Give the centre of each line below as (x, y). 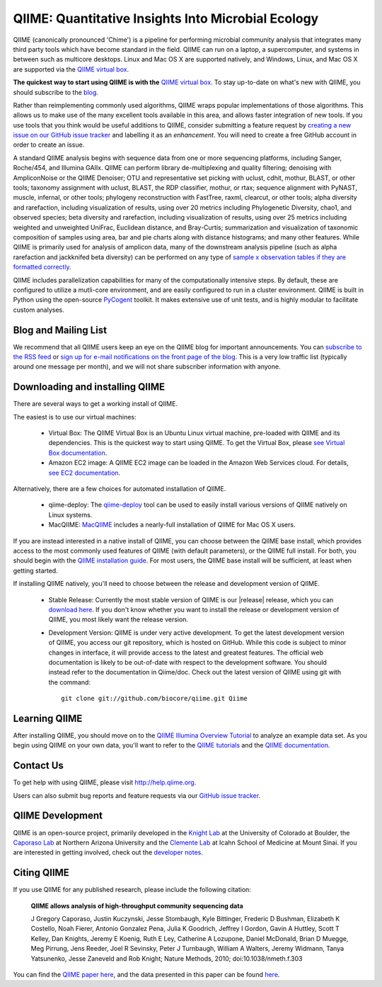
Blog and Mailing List (60, 330)
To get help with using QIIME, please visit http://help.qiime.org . (105, 782)
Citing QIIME (41, 873)
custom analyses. (39, 310)
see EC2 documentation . (84, 473)
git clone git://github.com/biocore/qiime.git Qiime (154, 699)
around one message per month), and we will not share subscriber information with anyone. (147, 367)
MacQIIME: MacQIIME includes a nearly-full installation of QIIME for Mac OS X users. (172, 525)
